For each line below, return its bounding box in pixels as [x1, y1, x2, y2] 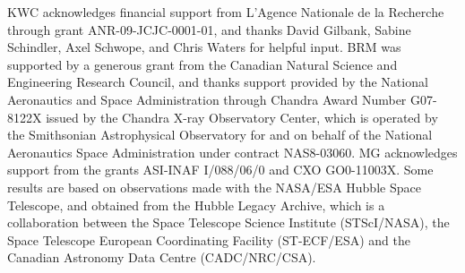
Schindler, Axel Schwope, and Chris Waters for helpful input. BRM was [7, 38, 401, 56]
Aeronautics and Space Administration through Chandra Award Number [7, 90, 407, 108]
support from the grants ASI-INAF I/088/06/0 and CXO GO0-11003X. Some [7, 160, 434, 179]
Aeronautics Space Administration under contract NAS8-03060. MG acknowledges [7, 142, 458, 161]
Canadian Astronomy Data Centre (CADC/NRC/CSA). [7, 248, 316, 267]
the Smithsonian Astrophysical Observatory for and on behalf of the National [7, 125, 433, 144]
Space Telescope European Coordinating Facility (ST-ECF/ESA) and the [7, 230, 410, 249]
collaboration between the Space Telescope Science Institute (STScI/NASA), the [7, 213, 450, 232]
